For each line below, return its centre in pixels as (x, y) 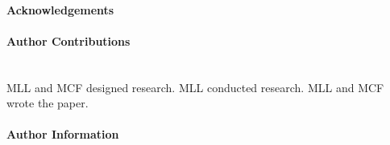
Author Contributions (68, 40)
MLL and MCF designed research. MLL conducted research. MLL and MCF (195, 87)
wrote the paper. (48, 103)
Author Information (63, 134)
